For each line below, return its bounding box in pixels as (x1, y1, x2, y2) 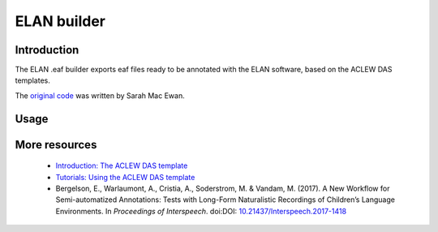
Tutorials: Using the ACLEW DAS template (55, 172, 195, 182)
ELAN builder (15, 12, 105, 30)
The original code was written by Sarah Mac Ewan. (15, 90, 186, 101)
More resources (15, 138, 97, 152)
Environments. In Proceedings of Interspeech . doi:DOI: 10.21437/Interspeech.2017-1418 (55, 206, 347, 216)
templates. (15, 75, 50, 85)
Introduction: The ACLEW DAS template (55, 161, 188, 170)
